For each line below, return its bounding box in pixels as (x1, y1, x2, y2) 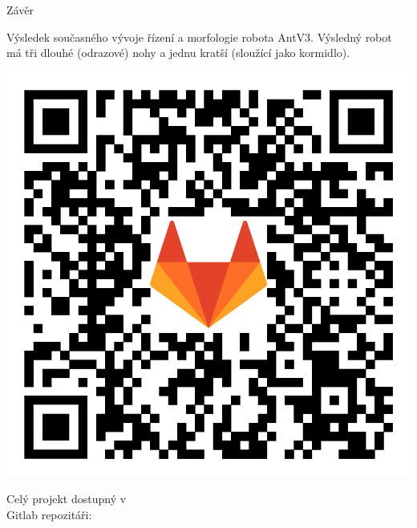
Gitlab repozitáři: (6, 506, 92, 522)
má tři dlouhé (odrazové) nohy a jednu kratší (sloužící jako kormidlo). (6, 44, 350, 61)
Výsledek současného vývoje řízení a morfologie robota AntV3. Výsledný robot (6, 28, 392, 45)
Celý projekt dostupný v (6, 490, 127, 507)
